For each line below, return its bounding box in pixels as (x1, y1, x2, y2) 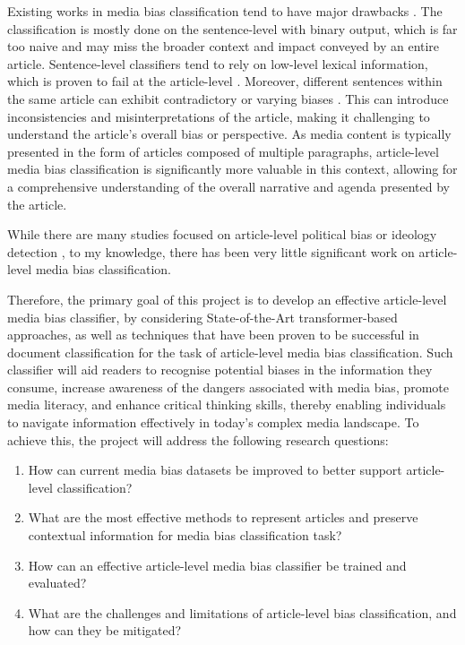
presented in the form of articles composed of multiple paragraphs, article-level (7, 142, 439, 160)
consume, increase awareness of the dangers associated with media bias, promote (7, 377, 450, 396)
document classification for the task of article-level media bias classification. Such (7, 342, 453, 361)
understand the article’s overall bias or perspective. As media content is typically (7, 125, 452, 143)
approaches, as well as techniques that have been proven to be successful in (7, 325, 419, 344)
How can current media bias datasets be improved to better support (28, 460, 402, 479)
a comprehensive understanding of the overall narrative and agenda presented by (7, 176, 450, 195)
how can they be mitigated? (28, 621, 182, 640)
